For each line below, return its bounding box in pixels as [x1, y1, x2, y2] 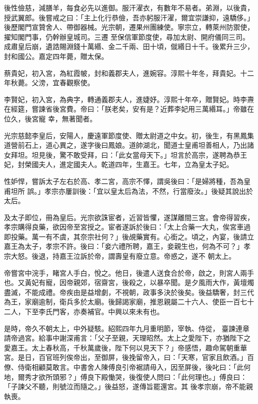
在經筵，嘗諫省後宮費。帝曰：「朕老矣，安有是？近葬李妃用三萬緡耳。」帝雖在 [4, 104, 254, 114]
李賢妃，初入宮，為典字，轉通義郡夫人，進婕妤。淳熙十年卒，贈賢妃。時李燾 [4, 94, 254, 104]
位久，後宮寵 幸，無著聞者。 [4, 113, 97, 123]
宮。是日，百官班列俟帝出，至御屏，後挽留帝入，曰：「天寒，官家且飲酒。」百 [4, 352, 254, 362]
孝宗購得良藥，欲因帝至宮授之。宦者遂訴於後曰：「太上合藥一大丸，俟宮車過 [4, 222, 251, 232]
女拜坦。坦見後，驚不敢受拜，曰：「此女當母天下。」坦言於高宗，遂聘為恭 [4, 149, 240, 160]
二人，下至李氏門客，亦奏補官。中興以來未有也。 [4, 306, 164, 317]
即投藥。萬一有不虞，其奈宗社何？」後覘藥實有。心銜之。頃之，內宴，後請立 [4, 231, 254, 241]
